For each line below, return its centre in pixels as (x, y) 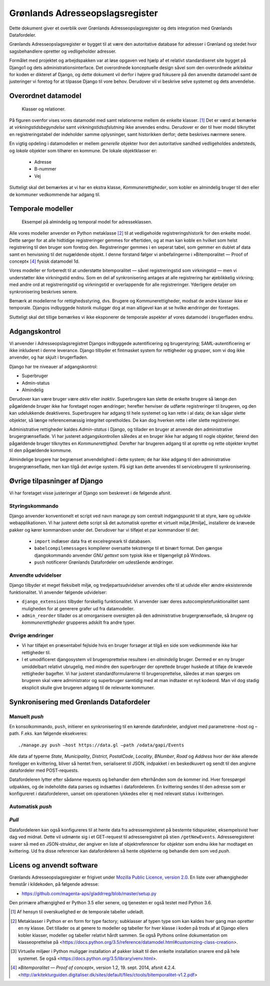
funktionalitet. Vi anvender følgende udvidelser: (58, 592)
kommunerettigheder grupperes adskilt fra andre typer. (78, 622)
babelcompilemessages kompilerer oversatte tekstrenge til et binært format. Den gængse (128, 548)
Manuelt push (26, 716)
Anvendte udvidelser (35, 575)
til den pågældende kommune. (41, 450)
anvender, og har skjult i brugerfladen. (49, 357)
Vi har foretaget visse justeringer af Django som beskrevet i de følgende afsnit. (90, 493)
